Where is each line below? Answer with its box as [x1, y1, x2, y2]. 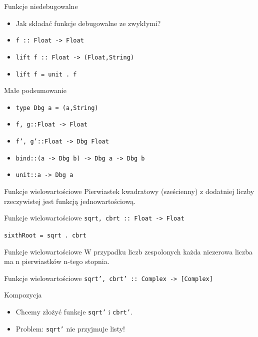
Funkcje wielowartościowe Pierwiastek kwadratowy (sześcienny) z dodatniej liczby [4, 186, 254, 196]
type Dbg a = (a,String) [15, 104, 98, 111]
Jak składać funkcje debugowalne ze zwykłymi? [15, 17, 161, 28]
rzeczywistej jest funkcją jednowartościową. [4, 195, 136, 206]
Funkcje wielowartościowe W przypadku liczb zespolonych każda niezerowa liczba [4, 246, 253, 256]
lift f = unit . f [15, 70, 77, 78]
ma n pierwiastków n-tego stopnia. [4, 256, 109, 266]
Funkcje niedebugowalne [4, 1, 78, 11]
